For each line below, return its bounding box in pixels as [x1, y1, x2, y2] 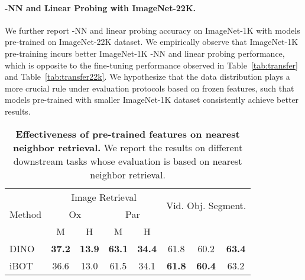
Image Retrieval [71, 190, 137, 204]
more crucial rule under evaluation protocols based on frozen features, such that [5, 82, 294, 94]
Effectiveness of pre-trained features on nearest [15, 126, 240, 141]
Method [9, 207, 42, 221]
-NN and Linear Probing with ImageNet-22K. [5, 1, 196, 14]
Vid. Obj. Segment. [166, 198, 246, 213]
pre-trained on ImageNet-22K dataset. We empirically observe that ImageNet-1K [5, 35, 298, 48]
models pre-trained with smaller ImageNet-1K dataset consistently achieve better [5, 93, 299, 106]
